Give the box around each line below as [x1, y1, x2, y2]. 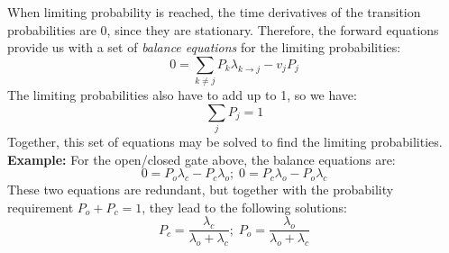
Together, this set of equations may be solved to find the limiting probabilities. [7, 132, 443, 151]
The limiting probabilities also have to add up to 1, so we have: [7, 86, 357, 104]
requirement [7, 197, 74, 216]
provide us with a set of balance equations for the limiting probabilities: [7, 38, 401, 57]
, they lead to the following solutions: [142, 197, 347, 216]
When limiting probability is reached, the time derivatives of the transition [7, 3, 421, 21]
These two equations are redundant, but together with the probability [7, 180, 394, 199]
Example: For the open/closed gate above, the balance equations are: [7, 149, 396, 168]
